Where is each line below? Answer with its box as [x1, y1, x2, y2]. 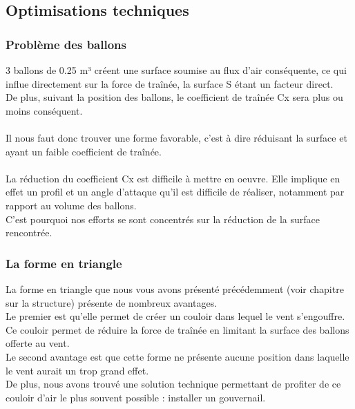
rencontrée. [6, 225, 52, 240]
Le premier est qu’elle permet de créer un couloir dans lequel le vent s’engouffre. [6, 309, 345, 323]
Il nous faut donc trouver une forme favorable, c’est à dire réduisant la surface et [6, 130, 347, 144]
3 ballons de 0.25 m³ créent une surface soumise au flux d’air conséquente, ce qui [6, 63, 347, 77]
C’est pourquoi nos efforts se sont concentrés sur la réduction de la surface [6, 211, 320, 226]
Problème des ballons [6, 35, 126, 53]
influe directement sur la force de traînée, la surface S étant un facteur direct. [6, 76, 334, 91]
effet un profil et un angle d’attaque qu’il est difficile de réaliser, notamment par [6, 184, 345, 199]
